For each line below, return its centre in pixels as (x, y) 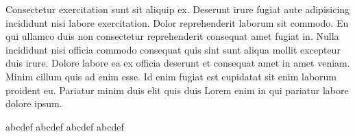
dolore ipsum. (34, 103)
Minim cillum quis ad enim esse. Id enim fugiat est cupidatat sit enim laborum (171, 76)
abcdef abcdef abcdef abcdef (65, 126)
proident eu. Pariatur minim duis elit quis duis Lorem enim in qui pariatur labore (177, 90)
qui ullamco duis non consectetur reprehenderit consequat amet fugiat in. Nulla (172, 36)
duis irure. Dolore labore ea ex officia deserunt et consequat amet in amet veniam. (178, 63)
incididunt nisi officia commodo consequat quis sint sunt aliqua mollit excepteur (173, 49)
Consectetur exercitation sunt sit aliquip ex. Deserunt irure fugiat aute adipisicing (178, 9)
